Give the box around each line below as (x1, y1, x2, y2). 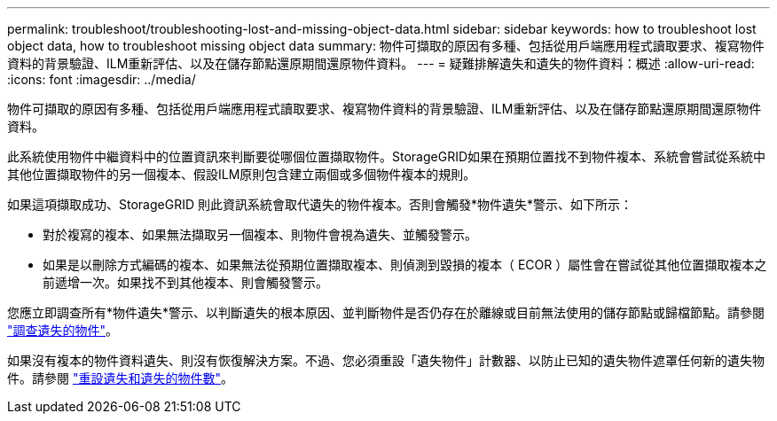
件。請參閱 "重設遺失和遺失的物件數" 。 (7, 370, 233, 386)
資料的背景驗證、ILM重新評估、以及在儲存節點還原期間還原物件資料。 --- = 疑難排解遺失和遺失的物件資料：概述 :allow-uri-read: (7, 56, 755, 71)
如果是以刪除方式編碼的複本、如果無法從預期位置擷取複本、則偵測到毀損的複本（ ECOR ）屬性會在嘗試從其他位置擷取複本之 (43, 257, 767, 272)
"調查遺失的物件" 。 (7, 323, 119, 338)
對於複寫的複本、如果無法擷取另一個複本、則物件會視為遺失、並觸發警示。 (43, 227, 477, 242)
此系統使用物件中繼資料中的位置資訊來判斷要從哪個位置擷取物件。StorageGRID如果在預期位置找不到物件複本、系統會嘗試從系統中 (7, 149, 766, 164)
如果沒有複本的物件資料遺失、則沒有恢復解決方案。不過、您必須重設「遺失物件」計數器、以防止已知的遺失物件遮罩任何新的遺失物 (7, 353, 765, 368)
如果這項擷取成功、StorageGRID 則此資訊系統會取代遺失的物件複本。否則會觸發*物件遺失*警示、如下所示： (7, 197, 632, 212)
